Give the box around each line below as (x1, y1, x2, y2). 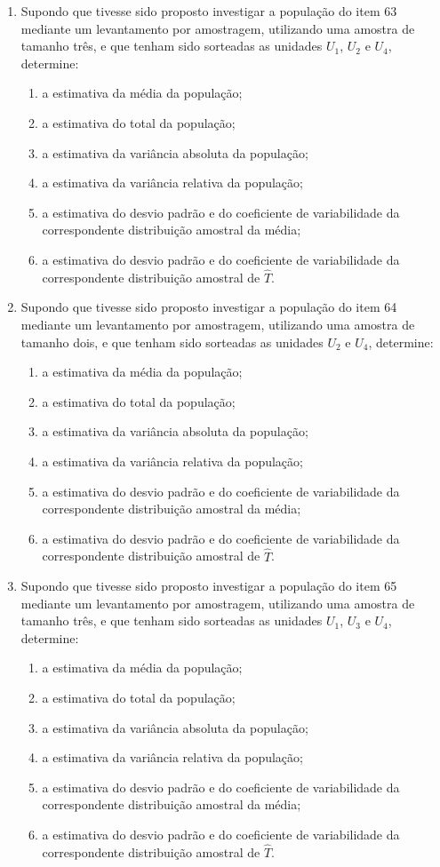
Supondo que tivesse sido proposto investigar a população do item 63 (20, 2, 397, 20)
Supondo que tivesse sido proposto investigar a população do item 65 (20, 577, 397, 595)
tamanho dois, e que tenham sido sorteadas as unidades (20, 332, 324, 351)
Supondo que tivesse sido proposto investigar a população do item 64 (20, 298, 397, 316)
